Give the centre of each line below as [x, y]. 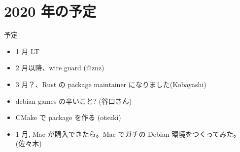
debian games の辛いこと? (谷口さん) [74, 101]
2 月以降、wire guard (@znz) [60, 68]
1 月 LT [27, 51]
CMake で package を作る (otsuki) [68, 117]
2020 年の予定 [50, 11]
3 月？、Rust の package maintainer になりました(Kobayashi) [111, 84]
